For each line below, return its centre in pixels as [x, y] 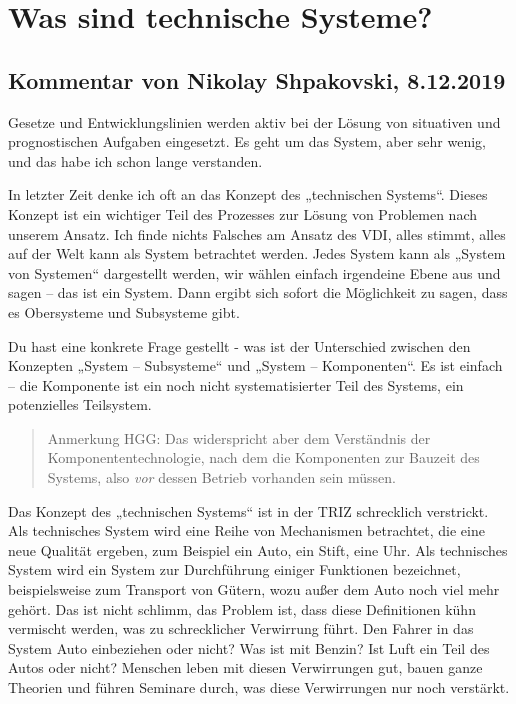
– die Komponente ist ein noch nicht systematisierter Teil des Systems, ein [236, 384]
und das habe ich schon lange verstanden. [135, 160]
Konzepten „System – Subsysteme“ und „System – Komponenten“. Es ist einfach [255, 365]
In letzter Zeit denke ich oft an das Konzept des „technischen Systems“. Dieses [248, 194]
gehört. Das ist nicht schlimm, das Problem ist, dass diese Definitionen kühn [242, 608]
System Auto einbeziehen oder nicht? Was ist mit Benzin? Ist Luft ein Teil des [249, 647]
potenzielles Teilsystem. [80, 404]
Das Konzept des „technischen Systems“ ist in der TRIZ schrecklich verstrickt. [248, 510]
